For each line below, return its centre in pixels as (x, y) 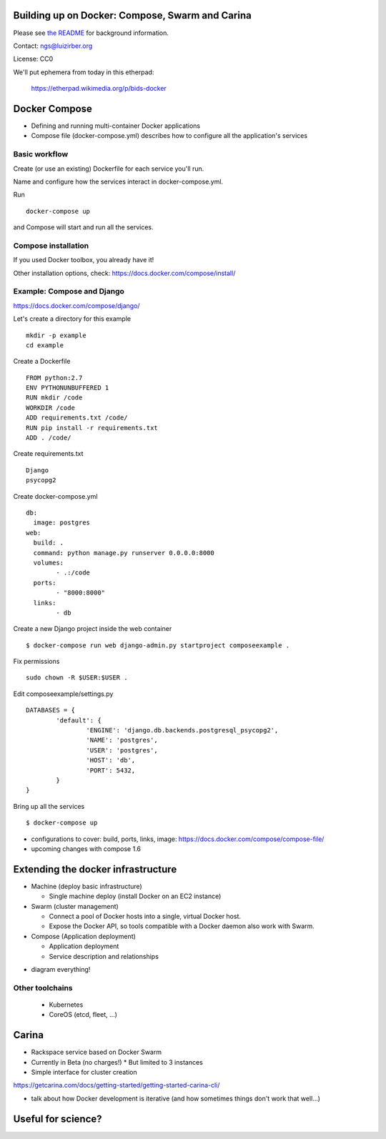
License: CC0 (33, 59)
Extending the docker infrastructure (95, 869)
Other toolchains (43, 988)
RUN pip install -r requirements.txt (92, 428)
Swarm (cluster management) (75, 906)
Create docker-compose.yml (55, 496)
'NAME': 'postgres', (122, 740)
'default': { (79, 720)
